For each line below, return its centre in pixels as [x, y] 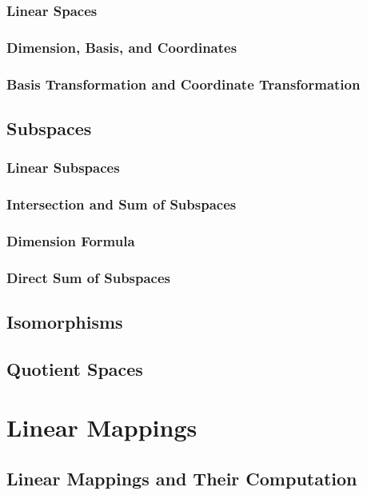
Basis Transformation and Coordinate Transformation [183, 84]
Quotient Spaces [75, 368]
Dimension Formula [71, 240]
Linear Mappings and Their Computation [182, 479]
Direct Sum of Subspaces [89, 277]
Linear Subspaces [63, 168]
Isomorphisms [65, 322]
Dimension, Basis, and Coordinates [122, 47]
